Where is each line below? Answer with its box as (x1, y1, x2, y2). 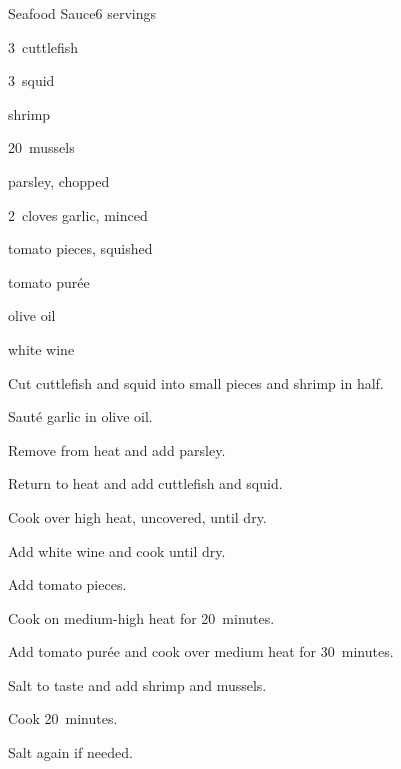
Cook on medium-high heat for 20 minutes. (8, 607, 275, 628)
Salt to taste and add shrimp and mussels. (8, 674, 267, 695)
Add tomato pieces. (8, 574, 127, 595)
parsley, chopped (8, 170, 110, 191)
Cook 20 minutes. (8, 708, 118, 729)
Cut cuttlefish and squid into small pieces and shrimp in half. (8, 372, 384, 393)
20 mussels (8, 137, 75, 158)
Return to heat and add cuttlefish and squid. (8, 473, 283, 494)
